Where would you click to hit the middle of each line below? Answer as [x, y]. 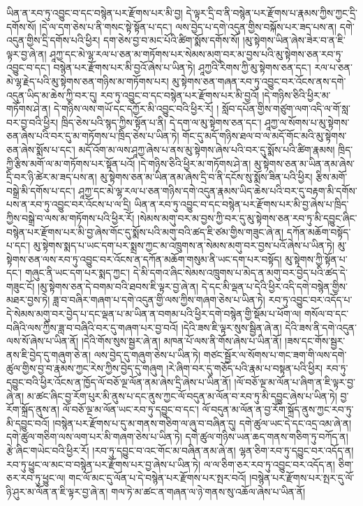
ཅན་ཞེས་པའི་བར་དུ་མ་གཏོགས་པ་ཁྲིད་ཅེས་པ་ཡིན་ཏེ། [93, 136]
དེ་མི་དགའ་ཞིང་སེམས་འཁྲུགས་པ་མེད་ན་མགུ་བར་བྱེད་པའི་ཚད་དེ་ [240, 273]
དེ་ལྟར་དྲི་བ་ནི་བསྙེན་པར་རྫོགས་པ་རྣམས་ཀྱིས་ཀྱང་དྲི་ [272, 13]
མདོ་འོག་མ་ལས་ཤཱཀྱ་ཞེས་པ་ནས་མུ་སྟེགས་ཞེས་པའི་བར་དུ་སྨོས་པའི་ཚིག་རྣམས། [207, 149]
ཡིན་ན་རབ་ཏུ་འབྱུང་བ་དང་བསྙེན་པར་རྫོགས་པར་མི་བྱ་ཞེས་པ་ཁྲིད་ [242, 204]
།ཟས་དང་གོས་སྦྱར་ [315, 341]
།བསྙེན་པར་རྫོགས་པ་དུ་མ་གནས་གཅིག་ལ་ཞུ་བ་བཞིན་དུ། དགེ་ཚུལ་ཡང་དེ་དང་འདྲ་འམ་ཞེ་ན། [202, 423]
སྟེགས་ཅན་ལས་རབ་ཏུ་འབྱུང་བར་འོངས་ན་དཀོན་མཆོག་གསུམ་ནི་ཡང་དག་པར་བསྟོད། [144, 259]
